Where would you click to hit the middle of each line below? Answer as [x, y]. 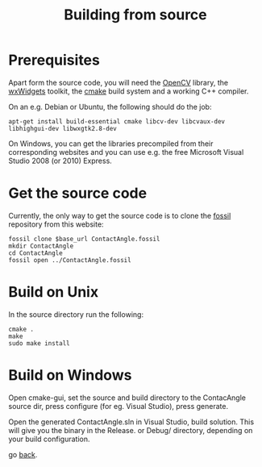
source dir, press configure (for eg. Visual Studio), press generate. [118, 406]
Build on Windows [70, 375]
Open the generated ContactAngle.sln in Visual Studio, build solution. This [131, 422]
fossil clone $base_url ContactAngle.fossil [84, 239]
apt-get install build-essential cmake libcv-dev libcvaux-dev [117, 121]
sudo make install [39, 343]
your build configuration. [49, 439]
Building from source [135, 15]
